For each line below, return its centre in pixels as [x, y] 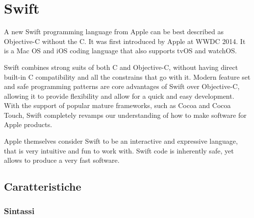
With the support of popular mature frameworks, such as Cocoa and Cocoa [117, 105]
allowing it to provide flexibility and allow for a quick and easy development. [119, 96]
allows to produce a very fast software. [62, 160]
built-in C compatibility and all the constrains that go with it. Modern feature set [127, 76]
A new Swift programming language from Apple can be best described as [114, 32]
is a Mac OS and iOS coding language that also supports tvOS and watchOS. [120, 51]
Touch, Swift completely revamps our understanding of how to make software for [125, 115]
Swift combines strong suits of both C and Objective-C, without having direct [121, 67]
